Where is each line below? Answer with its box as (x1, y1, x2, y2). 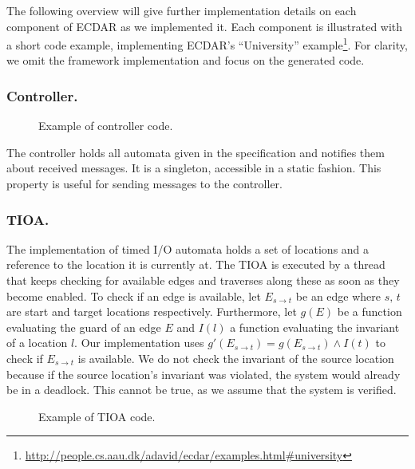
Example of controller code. (38, 117, 173, 134)
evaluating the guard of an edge (6, 318, 161, 335)
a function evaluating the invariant (230, 318, 400, 335)
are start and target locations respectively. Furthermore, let (6, 303, 297, 320)
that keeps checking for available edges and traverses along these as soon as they (6, 272, 400, 289)
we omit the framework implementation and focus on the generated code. (6, 52, 365, 69)
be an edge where (295, 287, 381, 304)
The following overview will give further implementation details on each (6, 2, 357, 18)
